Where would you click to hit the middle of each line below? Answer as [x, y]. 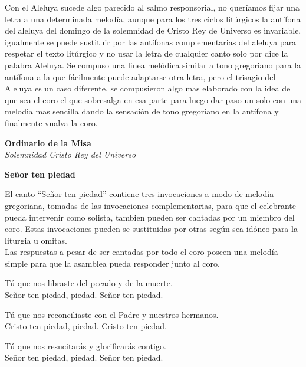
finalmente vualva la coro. [51, 122]
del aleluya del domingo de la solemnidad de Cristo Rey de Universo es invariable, [153, 30]
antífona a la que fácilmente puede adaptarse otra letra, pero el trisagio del [140, 76]
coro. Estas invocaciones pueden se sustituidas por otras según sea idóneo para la [151, 229]
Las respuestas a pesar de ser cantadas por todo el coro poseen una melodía [142, 252]
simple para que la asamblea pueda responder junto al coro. [112, 263]
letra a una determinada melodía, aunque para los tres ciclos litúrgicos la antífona [153, 19]
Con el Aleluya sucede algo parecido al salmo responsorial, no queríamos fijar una [152, 7]
